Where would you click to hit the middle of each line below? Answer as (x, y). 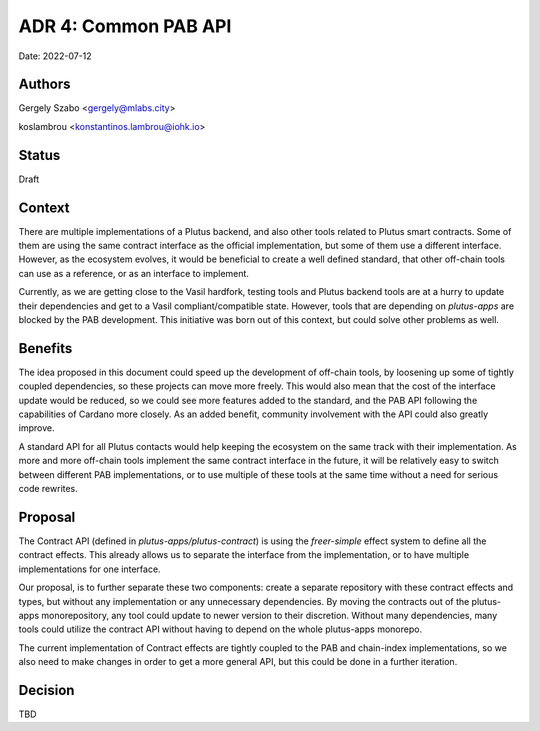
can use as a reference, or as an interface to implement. (134, 273)
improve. (36, 428)
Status (39, 155)
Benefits (45, 348)
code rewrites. (48, 489)
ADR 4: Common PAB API (125, 26)
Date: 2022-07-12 (55, 56)
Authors (44, 84)
